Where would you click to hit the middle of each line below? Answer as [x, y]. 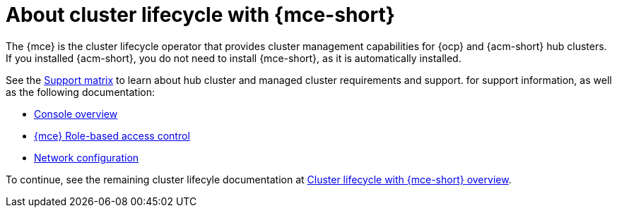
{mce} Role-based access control [112, 135]
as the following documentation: [80, 92]
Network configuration [87, 157]
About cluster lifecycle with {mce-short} [200, 15]
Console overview [76, 114]
